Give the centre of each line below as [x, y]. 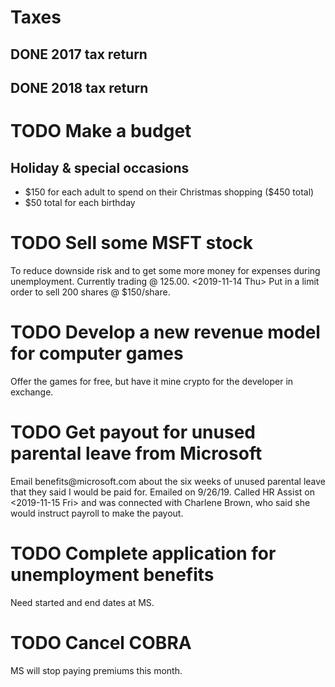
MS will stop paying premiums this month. [96, 670]
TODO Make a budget [101, 131]
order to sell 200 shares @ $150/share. [90, 292]
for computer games [97, 353]
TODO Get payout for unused [133, 432]
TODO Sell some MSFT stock [132, 243]
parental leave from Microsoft [136, 453]
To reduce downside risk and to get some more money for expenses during [165, 270]
